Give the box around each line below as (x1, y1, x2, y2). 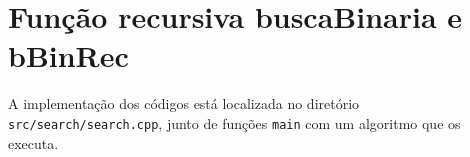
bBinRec (8, 35, 129, 76)
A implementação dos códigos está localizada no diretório (8, 93, 360, 114)
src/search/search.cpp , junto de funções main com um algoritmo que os (8, 112, 461, 133)
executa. (8, 132, 59, 153)
